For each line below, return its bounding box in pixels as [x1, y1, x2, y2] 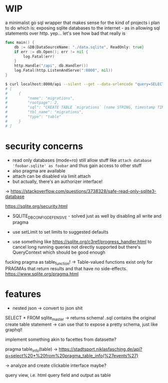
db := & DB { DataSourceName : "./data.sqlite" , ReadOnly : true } [14, 45, 144, 50]
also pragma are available [12, 167, 66, 173]
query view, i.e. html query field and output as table [5, 372, 111, 378]
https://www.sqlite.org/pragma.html [5, 271, 79, 277]
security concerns [5, 140, 83, 152]
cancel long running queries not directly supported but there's [12, 244, 141, 250]
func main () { [5, 40, 35, 45]
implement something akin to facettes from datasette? [5, 336, 116, 342]
